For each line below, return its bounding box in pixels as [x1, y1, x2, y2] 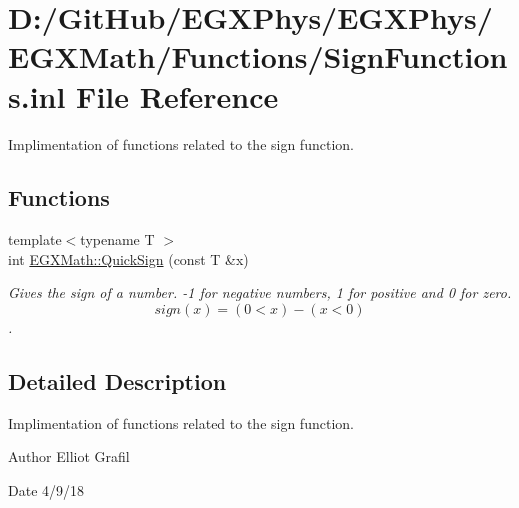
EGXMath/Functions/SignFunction [8, 36, 508, 77]
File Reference [76, 75, 279, 116]
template [8, 229, 62, 250]
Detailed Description [8, 366, 227, 397]
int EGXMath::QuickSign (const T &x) [8, 248, 249, 269]
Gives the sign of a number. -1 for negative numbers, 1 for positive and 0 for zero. [8, 282, 512, 303]
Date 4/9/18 [8, 480, 85, 501]
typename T [80, 229, 155, 250]
